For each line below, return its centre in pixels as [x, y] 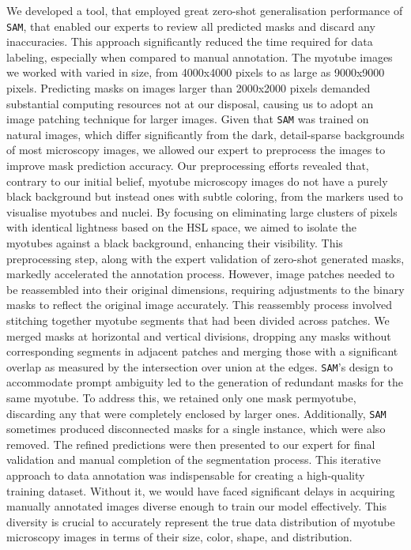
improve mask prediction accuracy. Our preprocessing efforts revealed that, [188, 166]
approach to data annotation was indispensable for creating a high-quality [186, 475]
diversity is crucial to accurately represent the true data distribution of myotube [201, 521]
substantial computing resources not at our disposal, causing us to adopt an [190, 103]
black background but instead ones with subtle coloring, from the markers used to [205, 196]
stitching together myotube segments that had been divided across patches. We [198, 320]
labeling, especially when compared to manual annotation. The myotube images [200, 57]
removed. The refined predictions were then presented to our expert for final [191, 444]
